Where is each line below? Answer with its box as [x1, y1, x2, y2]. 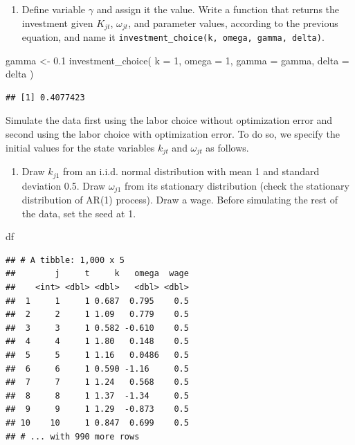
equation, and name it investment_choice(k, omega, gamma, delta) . [21, 30, 325, 44]
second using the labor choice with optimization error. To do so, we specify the [6, 127, 340, 141]
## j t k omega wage [6, 269, 189, 279]
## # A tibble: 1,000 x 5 [6, 255, 125, 265]
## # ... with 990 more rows [6, 431, 140, 442]
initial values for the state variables [6, 140, 155, 154]
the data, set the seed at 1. [21, 206, 136, 220]
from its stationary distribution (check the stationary [124, 178, 349, 192]
